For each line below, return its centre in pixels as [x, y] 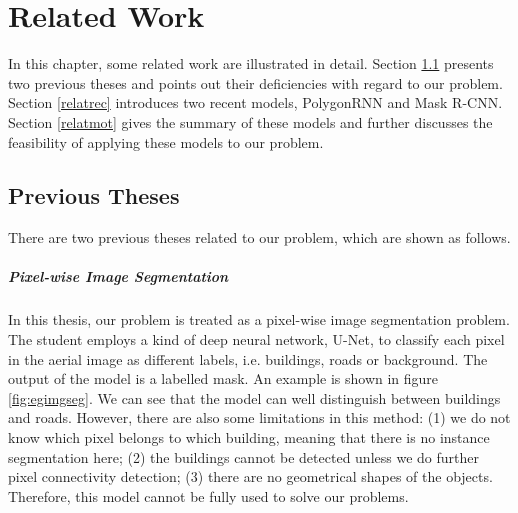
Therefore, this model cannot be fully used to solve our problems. [208, 495]
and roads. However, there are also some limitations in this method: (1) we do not [259, 417]
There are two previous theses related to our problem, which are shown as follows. [259, 237]
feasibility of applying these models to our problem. [166, 141]
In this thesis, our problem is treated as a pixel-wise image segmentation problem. [259, 319]
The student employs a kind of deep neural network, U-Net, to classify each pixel [256, 339]
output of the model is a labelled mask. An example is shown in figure [223, 378]
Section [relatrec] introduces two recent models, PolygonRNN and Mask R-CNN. [255, 102]
